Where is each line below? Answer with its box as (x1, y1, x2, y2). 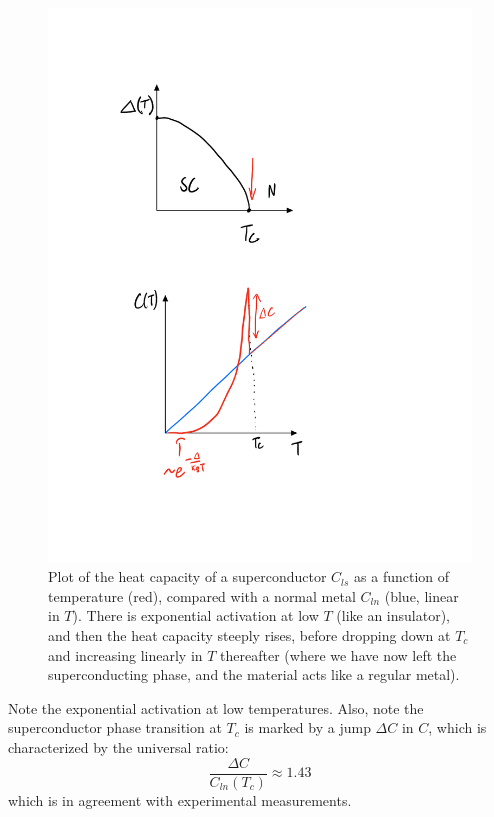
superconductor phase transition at (8, 717, 222, 738)
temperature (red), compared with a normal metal (48, 585, 356, 606)
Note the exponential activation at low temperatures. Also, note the (8, 697, 424, 718)
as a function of (354, 566, 450, 587)
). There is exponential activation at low (72, 605, 319, 626)
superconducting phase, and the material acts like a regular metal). (48, 664, 460, 685)
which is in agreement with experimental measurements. (8, 789, 352, 810)
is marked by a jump (244, 717, 371, 738)
